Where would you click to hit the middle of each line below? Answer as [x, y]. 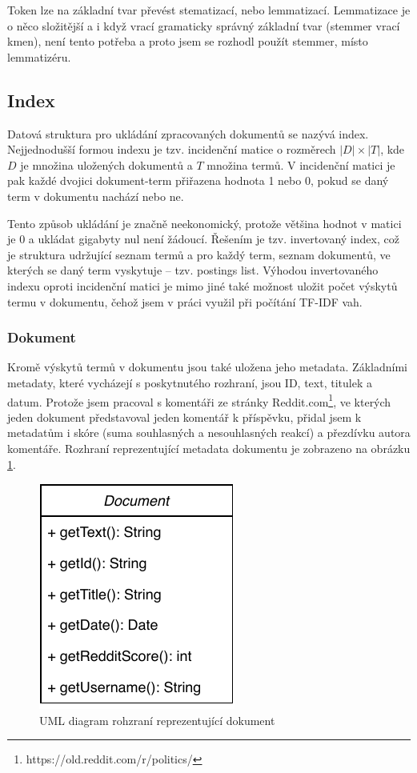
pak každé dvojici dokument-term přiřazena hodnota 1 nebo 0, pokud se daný [198, 180]
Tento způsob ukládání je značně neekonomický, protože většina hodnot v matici [204, 223]
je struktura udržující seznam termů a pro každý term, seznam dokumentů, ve [199, 254]
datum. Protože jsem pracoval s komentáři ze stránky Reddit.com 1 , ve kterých [199, 400]
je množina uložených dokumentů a [106, 164]
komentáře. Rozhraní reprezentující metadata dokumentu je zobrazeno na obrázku [209, 448]
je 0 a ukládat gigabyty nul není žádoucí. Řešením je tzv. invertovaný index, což [203, 239]
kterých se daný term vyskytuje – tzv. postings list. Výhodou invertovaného [193, 270]
